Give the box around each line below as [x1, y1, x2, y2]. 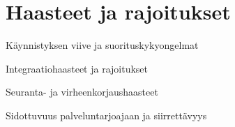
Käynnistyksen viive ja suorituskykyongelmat [6, 38, 199, 52]
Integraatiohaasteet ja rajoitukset [6, 61, 149, 75]
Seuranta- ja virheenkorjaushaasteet [6, 84, 158, 99]
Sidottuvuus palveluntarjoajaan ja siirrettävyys [6, 107, 207, 122]
